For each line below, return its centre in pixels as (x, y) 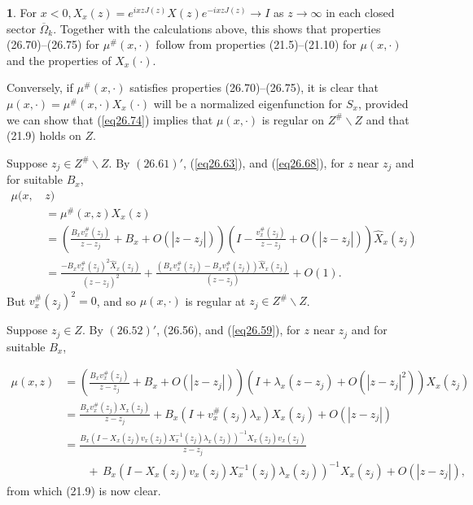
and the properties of (59, 60)
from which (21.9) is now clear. (84, 491)
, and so (116, 300)
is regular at (215, 300)
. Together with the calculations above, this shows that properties (217, 28)
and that (388, 119)
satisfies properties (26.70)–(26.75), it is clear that (254, 87)
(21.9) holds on (44, 135)
